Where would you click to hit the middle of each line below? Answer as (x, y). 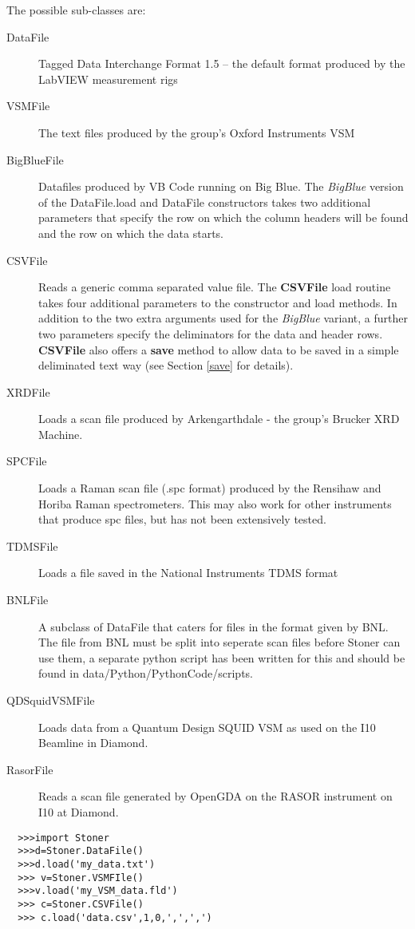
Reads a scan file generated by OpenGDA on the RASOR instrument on (215, 796)
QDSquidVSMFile (51, 700)
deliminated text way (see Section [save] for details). (166, 365)
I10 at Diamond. (79, 811)
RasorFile (30, 769)
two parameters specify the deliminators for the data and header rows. (211, 333)
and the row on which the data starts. (131, 233)
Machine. (61, 434)
